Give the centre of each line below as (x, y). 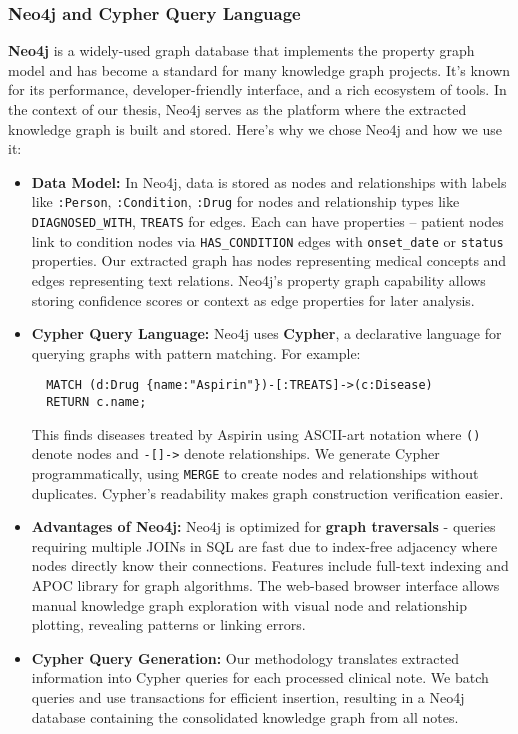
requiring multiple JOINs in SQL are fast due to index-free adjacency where (264, 545)
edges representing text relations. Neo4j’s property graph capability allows (258, 279)
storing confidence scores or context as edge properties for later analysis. (253, 299)
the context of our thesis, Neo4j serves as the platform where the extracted (237, 109)
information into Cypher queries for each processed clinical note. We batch (260, 677)
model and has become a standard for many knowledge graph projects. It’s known (259, 69)
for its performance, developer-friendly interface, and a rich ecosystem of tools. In (257, 89)
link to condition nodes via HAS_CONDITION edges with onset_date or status (267, 240)
